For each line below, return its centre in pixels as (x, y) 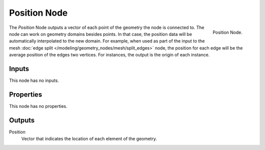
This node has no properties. (38, 106)
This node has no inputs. (34, 80)
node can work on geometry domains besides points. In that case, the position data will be (101, 34)
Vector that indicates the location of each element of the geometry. (89, 139)
